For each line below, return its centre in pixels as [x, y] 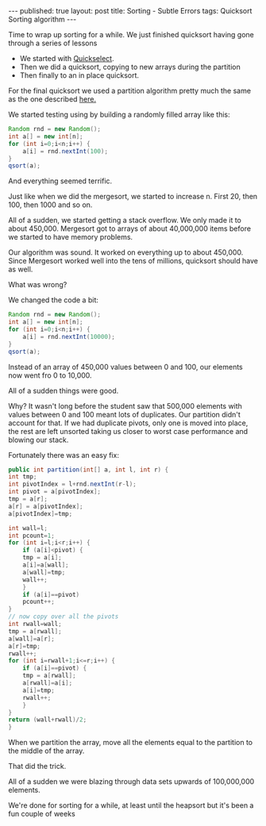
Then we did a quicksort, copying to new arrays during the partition [130, 67]
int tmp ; [23, 477]
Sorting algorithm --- [42, 19]
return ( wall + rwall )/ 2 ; [48, 720]
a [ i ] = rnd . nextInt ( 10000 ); [69, 336]
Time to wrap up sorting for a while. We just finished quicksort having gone [131, 35]
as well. [21, 269]
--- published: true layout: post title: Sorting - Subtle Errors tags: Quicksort [130, 11]
